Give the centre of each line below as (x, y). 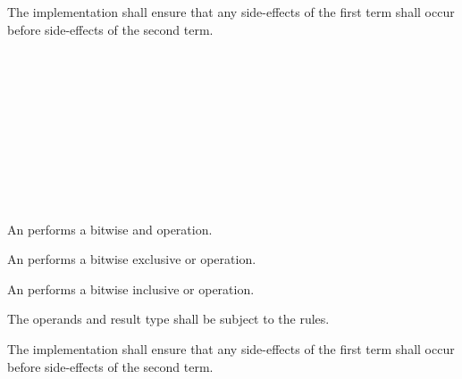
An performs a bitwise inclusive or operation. (131, 288)
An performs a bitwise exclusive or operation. (132, 259)
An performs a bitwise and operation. (110, 229)
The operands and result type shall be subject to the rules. (168, 319)
